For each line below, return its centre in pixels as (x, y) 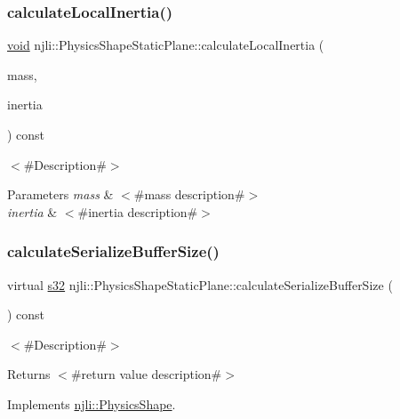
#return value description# (146, 374)
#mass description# (189, 194)
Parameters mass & (60, 194)
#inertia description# (138, 211)
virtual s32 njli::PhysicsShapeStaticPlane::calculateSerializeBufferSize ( (200, 284)
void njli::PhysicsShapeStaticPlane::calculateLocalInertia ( (166, 45)
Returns (29, 374)
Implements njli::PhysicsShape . (92, 403)
